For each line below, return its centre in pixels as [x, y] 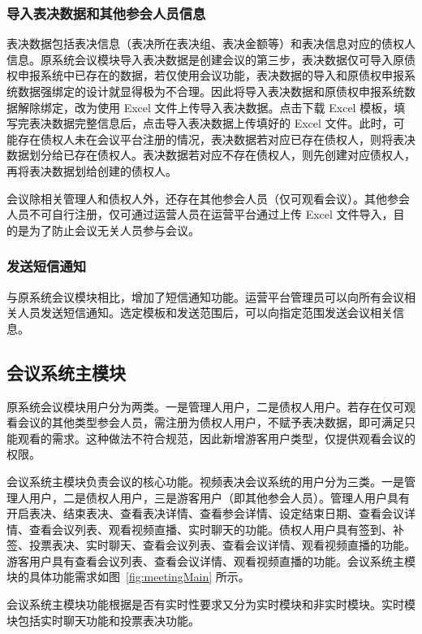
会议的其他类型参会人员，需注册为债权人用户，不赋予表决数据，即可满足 [211, 422]
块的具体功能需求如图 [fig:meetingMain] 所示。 [128, 577]
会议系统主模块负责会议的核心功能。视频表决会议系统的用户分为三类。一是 [205, 481]
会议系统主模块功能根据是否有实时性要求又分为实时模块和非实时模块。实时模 [211, 604]
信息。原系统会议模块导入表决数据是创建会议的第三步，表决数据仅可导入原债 [211, 59]
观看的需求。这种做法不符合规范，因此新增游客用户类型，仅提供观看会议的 [216, 438]
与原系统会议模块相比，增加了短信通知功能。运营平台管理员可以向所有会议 [205, 296]
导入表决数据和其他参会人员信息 [106, 13]
